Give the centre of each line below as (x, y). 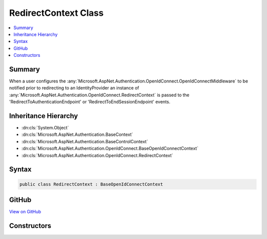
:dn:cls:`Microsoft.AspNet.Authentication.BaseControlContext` (85, 141)
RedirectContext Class (56, 13)
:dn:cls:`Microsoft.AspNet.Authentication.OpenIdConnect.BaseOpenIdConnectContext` (110, 149)
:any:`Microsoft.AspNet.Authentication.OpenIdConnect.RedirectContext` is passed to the (99, 95)
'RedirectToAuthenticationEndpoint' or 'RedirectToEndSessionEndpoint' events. (90, 102)
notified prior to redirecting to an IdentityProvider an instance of (74, 88)
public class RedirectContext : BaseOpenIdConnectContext (91, 184)
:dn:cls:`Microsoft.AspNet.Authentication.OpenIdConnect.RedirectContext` (97, 155)
